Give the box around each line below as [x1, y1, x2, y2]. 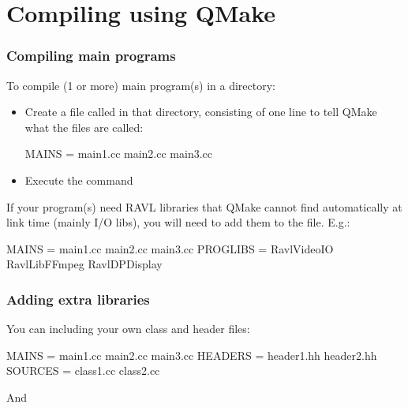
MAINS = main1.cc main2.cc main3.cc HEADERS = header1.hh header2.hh [6, 346, 377, 363]
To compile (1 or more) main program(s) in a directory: [6, 77, 275, 93]
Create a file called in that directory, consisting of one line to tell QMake [24, 103, 377, 120]
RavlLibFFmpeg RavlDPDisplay [6, 256, 163, 272]
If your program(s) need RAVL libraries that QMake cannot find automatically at [6, 198, 402, 215]
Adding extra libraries [6, 289, 150, 309]
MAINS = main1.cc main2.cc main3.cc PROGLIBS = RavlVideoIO [6, 240, 334, 256]
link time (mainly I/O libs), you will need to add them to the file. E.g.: [6, 214, 350, 230]
